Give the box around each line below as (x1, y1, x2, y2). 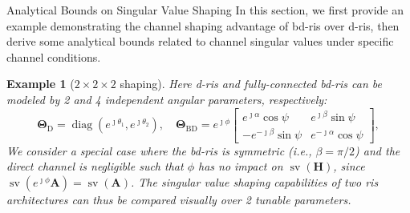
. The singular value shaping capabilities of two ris (130, 173, 379, 190)
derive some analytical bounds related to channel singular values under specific (6, 33, 394, 50)
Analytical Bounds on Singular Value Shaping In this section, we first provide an (6, 2, 404, 18)
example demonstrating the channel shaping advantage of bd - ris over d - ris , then (6, 17, 400, 34)
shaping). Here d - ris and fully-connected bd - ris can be (120, 75, 382, 92)
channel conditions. (6, 48, 101, 65)
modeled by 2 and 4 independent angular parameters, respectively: (6, 90, 327, 107)
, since (333, 158, 365, 175)
